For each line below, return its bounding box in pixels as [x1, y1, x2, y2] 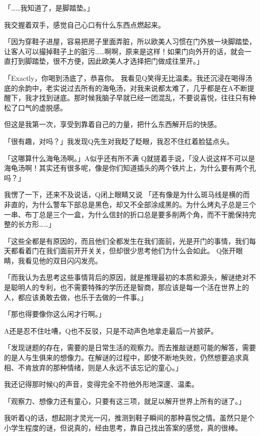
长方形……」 [17, 219, 55, 229]
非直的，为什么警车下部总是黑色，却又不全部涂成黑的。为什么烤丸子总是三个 [4, 199, 256, 209]
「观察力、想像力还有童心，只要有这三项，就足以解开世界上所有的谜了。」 [4, 395, 245, 406]
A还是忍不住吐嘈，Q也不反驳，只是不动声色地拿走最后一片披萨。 [4, 325, 218, 336]
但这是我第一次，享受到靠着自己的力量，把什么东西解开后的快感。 [4, 119, 221, 129]
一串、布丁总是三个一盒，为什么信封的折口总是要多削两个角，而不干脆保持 [4, 209, 249, 219]
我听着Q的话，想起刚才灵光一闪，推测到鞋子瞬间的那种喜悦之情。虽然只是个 [4, 412, 254, 423]
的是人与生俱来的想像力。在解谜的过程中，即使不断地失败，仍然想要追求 [4, 352, 242, 363]
